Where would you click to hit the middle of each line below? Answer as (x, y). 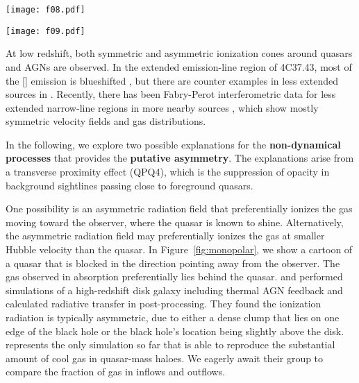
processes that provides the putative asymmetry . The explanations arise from (180, 158)
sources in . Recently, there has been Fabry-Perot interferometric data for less (171, 94)
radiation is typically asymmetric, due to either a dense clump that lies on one (173, 317)
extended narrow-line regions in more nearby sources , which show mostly (162, 107)
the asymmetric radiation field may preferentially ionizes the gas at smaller (165, 236)
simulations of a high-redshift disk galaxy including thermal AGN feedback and (174, 290)
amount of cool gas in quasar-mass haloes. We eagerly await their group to (165, 358)
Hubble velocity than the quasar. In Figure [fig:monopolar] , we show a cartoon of (179, 249)
